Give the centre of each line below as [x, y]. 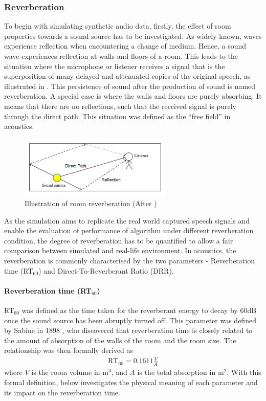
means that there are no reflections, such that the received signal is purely [120, 106]
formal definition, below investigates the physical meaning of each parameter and [131, 382]
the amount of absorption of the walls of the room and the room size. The [120, 340]
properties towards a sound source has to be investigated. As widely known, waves [133, 36]
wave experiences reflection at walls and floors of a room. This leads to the [121, 56]
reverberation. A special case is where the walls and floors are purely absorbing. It [133, 96]
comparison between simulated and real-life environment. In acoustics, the [120, 250]
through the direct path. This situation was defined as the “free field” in [117, 116]
